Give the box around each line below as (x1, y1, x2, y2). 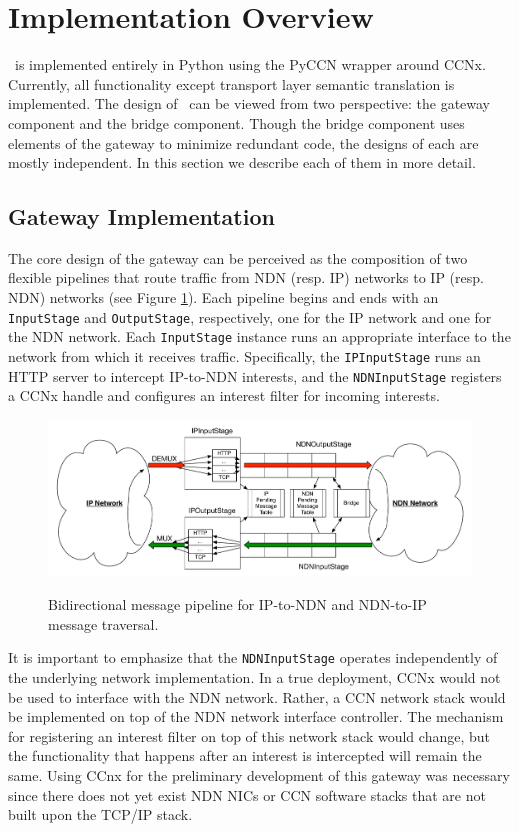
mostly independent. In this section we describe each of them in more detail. (8, 152, 476, 173)
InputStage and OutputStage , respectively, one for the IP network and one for (8, 306, 492, 327)
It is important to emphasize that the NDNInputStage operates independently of (8, 647, 498, 668)
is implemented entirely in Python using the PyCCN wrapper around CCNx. (14, 54, 486, 75)
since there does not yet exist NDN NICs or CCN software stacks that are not (8, 784, 486, 805)
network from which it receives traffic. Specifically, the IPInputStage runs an (8, 345, 481, 366)
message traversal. (48, 613, 159, 634)
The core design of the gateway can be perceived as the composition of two (8, 247, 468, 268)
